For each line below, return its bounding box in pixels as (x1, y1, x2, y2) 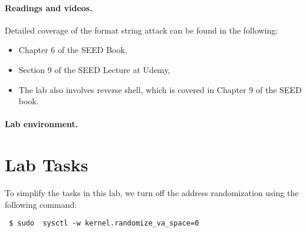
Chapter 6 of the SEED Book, (18, 44, 127, 56)
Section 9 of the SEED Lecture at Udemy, (18, 63, 170, 75)
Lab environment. (5, 118, 78, 130)
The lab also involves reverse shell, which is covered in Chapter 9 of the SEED (18, 83, 302, 95)
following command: (5, 198, 77, 210)
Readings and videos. (5, 1, 93, 14)
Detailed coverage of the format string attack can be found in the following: (5, 24, 278, 36)
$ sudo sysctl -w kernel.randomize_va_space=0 (9, 219, 199, 228)
